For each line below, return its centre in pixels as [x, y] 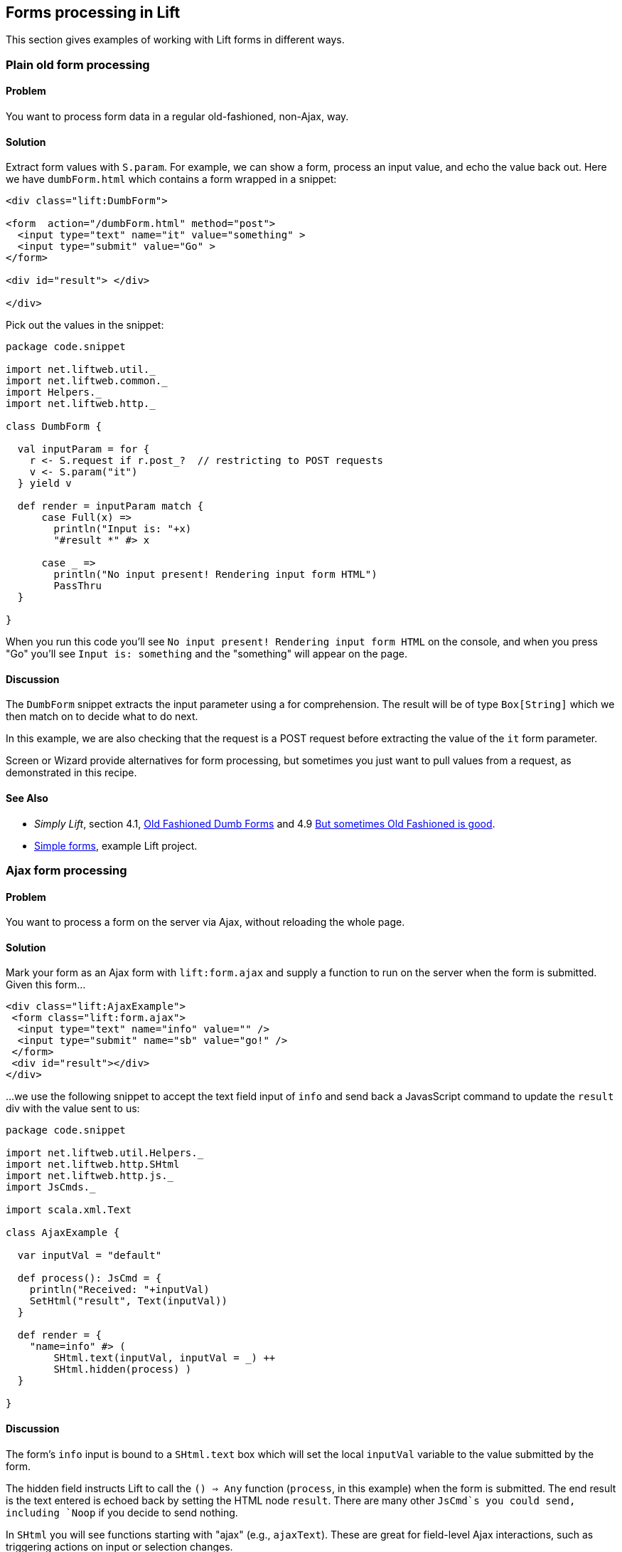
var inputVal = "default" [90, 1256]
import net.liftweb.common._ [87, 381]
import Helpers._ [54, 392]
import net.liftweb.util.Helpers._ [105, 1153]
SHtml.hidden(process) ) [123, 1369]
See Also [27, 798]
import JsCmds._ [51, 1187]
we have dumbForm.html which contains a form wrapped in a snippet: [171, 179]
